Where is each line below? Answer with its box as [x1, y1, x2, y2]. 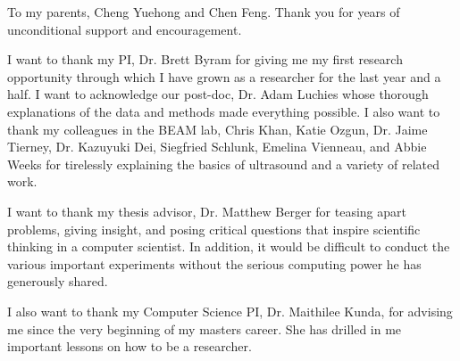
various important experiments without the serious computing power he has [7, 254, 422, 273]
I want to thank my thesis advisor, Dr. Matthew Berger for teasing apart [7, 201, 406, 220]
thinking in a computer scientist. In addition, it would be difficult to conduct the [7, 237, 450, 256]
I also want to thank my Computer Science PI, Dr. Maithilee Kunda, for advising [7, 301, 453, 320]
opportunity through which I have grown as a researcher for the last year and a [7, 67, 441, 86]
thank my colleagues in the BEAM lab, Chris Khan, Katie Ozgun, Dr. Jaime [7, 119, 428, 138]
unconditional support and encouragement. [7, 20, 242, 38]
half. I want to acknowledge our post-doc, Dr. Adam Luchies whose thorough [7, 85, 429, 103]
